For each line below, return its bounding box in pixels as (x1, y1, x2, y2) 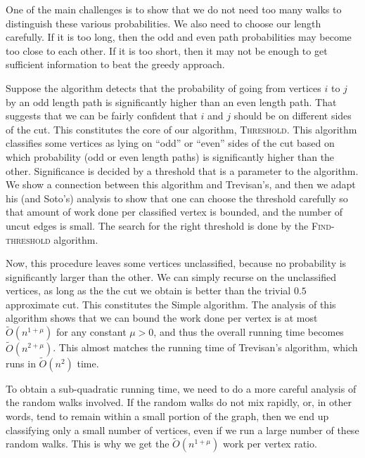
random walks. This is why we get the (6, 436, 169, 451)
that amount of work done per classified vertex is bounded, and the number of (6, 204, 343, 219)
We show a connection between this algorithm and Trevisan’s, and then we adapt (6, 177, 356, 192)
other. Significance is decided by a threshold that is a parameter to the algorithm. (6, 163, 359, 178)
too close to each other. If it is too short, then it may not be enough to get (6, 43, 328, 58)
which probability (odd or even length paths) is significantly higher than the (6, 149, 335, 164)
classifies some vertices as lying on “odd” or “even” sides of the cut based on (6, 136, 335, 150)
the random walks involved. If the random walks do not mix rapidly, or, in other (6, 395, 352, 410)
